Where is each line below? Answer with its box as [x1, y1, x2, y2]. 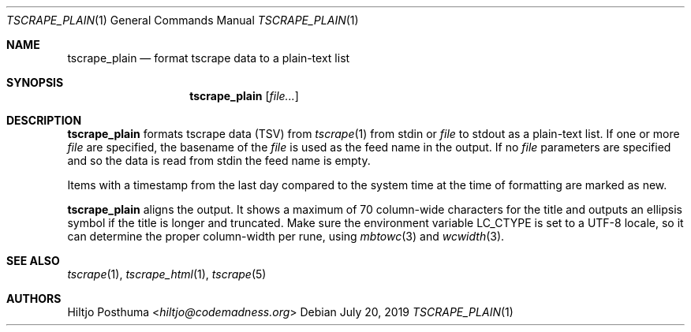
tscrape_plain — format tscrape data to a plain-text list [67, 51, 350, 65]
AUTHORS [6, 292, 62, 305]
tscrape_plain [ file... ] [189, 89, 299, 103]
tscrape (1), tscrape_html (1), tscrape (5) [67, 267, 267, 281]
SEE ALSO [6, 254, 60, 267]
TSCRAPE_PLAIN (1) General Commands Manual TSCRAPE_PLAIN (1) [6, 13, 359, 27]
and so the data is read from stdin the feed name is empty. [67, 154, 371, 167]
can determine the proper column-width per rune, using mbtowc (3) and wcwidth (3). [67, 229, 505, 243]
